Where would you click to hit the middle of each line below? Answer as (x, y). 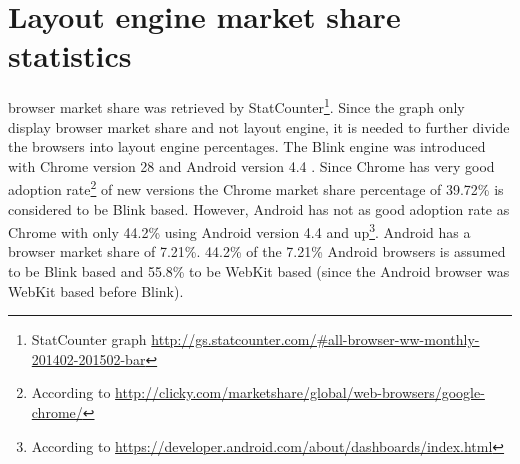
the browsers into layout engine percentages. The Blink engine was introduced (247, 146)
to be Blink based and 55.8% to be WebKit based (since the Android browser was (259, 271)
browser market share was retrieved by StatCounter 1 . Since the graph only (236, 105)
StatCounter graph (89, 339)
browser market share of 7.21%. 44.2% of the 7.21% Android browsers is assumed (257, 251)
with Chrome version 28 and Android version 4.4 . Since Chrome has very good (251, 165)
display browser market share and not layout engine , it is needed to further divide (259, 126)
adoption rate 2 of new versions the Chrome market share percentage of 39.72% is (256, 187)
